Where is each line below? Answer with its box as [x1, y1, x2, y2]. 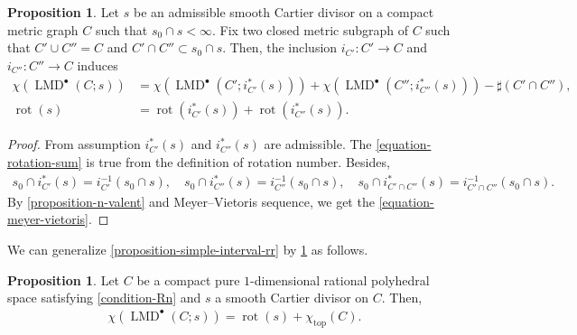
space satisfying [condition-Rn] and [7, 288, 201, 307]
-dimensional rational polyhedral [250, 270, 430, 289]
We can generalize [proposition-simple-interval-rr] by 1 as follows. [7, 240, 368, 259]
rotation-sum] [7, 153, 82, 172]
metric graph [7, 20, 79, 39]
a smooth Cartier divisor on [215, 288, 369, 307]
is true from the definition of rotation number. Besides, [86, 153, 390, 172]
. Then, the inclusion [222, 38, 338, 57]
